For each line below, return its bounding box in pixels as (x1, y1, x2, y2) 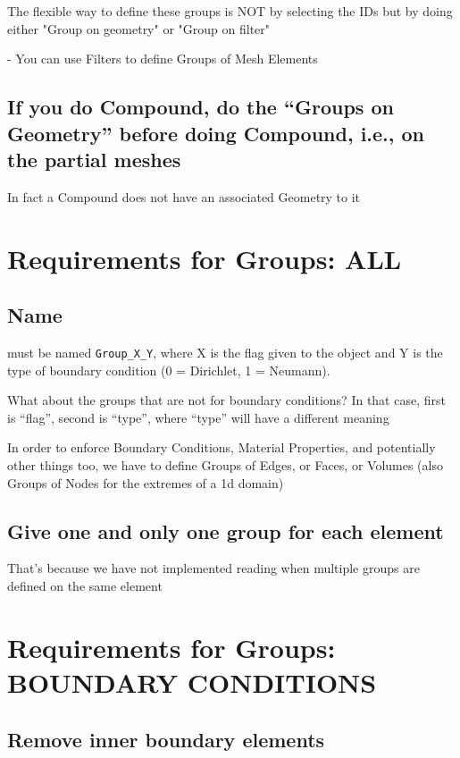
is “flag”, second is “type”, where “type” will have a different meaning (7, 408, 389, 426)
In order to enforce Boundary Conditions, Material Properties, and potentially (7, 438, 436, 457)
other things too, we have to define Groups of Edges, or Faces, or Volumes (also (7, 455, 443, 474)
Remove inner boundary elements (7, 725, 325, 753)
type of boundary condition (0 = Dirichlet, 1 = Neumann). (7, 360, 330, 379)
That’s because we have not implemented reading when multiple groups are (7, 559, 420, 577)
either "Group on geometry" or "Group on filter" (7, 19, 271, 38)
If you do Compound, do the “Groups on (7, 93, 394, 121)
